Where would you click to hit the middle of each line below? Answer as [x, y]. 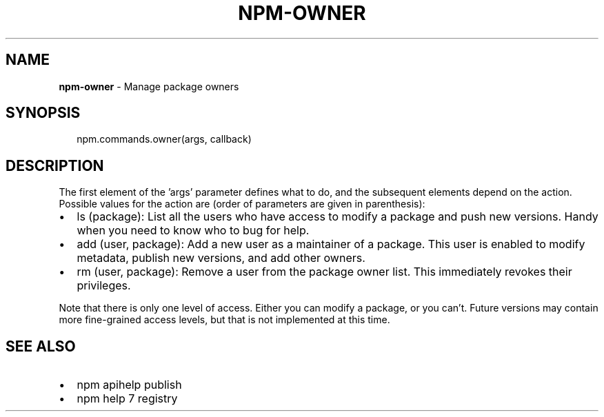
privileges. [104, 286]
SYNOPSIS [43, 113]
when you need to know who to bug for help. [193, 231]
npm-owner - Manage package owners [149, 86]
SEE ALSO [41, 346]
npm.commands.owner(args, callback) [164, 139]
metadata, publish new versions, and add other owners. [221, 258]
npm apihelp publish [129, 385]
